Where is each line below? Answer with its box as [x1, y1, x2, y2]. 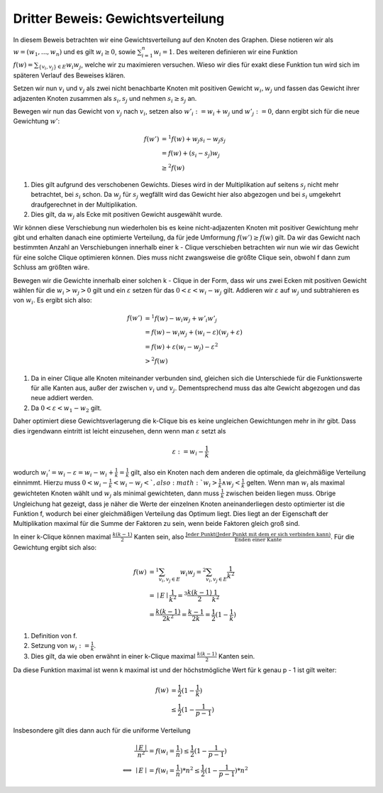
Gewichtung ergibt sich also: [13, 543, 97, 551]
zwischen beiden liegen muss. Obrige [226, 489, 336, 497]
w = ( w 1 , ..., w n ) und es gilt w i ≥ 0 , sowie [13, 47, 136, 58]
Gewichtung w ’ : [13, 117, 60, 126]
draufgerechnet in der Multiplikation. [30, 200, 138, 209]
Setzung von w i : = [30, 642, 90, 652]
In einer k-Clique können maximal [13, 532, 111, 541]
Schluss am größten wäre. [13, 263, 90, 271]
